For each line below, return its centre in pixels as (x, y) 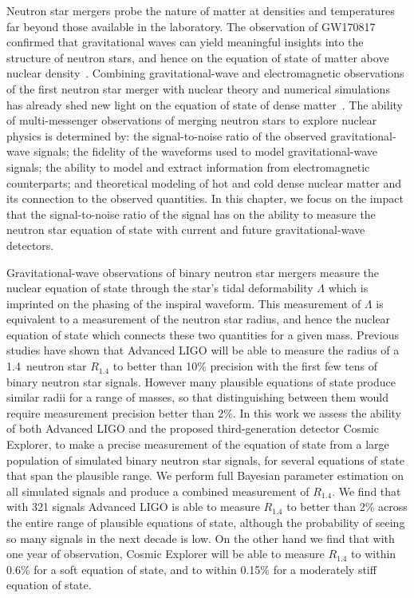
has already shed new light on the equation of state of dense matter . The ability (205, 104)
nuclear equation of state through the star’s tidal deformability (160, 288)
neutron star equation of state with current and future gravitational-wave (186, 230)
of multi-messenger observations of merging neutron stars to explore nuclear (192, 120)
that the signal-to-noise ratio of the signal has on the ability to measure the (191, 214)
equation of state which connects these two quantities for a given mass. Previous (203, 334)
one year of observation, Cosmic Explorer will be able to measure (166, 554)
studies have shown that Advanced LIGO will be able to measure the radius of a (203, 350)
